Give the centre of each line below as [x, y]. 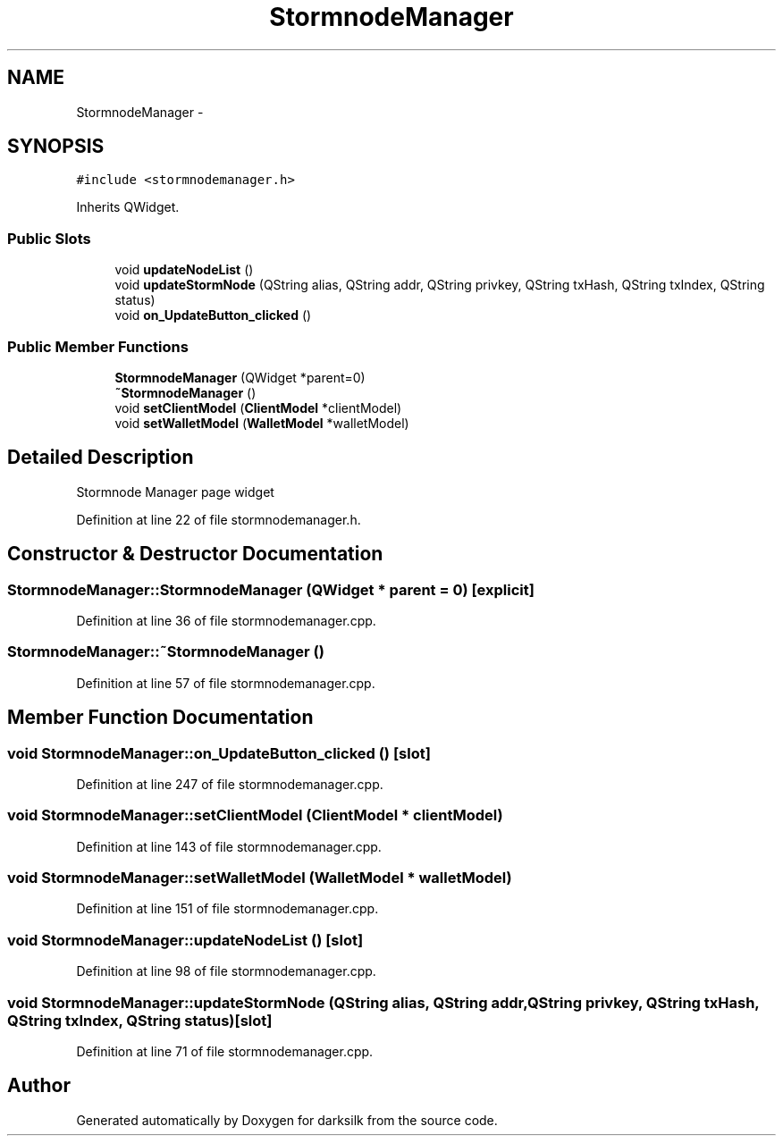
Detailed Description [101, 458]
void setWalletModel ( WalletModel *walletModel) [262, 423]
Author [39, 1086]
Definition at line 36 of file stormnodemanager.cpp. [226, 621]
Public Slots [49, 238]
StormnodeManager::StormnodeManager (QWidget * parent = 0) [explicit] [271, 589]
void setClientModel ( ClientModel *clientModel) [258, 408]
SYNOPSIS [56, 147]
